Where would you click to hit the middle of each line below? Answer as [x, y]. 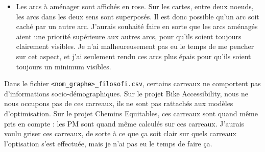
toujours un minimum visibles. [64, 66]
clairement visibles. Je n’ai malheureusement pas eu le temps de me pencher [135, 46]
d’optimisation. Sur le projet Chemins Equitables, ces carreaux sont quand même [131, 113]
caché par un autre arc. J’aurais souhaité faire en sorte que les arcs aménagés [137, 26]
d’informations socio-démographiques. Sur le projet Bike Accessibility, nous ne [126, 93]
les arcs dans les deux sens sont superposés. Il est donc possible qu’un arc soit [138, 16]
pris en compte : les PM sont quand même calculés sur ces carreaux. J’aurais [124, 123]
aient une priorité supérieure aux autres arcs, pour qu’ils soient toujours [129, 36]
